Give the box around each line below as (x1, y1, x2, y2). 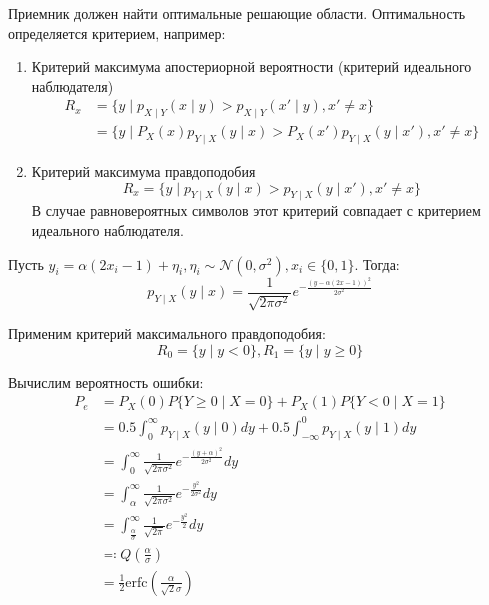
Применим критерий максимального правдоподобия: (8, 323, 326, 344)
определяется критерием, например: (8, 22, 226, 43)
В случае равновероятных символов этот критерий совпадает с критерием (31, 200, 481, 221)
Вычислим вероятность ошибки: (8, 371, 204, 392)
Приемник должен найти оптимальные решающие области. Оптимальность (8, 3, 466, 23)
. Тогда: (354, 253, 400, 274)
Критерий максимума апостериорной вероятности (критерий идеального (31, 56, 472, 77)
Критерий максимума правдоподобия (31, 161, 256, 182)
